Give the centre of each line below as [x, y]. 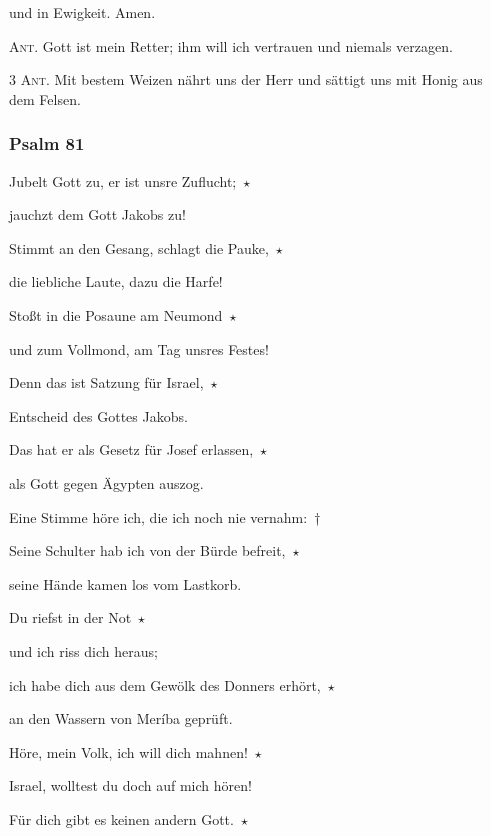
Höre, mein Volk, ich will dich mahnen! [128, 751]
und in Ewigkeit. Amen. [82, 12]
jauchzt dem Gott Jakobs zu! [97, 214]
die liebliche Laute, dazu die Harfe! [116, 281]
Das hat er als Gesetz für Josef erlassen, [131, 449]
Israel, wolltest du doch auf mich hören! [130, 785]
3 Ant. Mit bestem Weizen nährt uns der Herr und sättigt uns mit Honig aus [246, 79]
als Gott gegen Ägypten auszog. [106, 482]
